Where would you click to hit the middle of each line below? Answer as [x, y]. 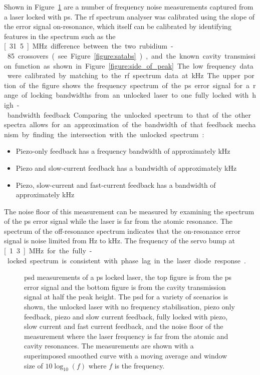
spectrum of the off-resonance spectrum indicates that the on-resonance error [122, 231]
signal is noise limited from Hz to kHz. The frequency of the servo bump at [119, 241]
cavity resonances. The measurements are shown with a [109, 346]
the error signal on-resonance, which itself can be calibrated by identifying [118, 26]
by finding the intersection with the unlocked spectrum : [113, 134]
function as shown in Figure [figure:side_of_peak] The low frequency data [134, 65]
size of [34, 365]
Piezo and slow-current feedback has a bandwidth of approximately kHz [126, 167]
